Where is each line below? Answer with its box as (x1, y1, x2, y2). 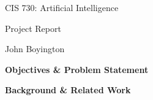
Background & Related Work (5, 83, 131, 96)
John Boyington (5, 42, 65, 55)
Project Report (5, 21, 61, 34)
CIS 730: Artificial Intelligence (5, 1, 119, 13)
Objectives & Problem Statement (5, 63, 149, 75)
